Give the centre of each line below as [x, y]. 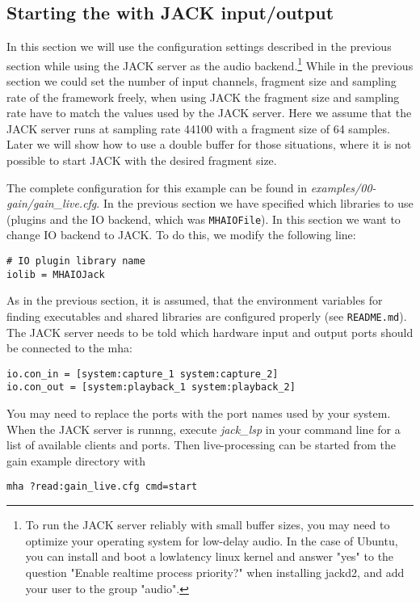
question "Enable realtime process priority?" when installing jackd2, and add [215, 572]
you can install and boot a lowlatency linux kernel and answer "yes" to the [210, 556]
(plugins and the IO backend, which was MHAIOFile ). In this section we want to [204, 219]
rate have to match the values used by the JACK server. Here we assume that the [209, 113]
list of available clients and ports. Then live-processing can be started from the [202, 445]
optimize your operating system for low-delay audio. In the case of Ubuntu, [212, 540]
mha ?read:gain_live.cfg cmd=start [102, 487]
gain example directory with [76, 460]
